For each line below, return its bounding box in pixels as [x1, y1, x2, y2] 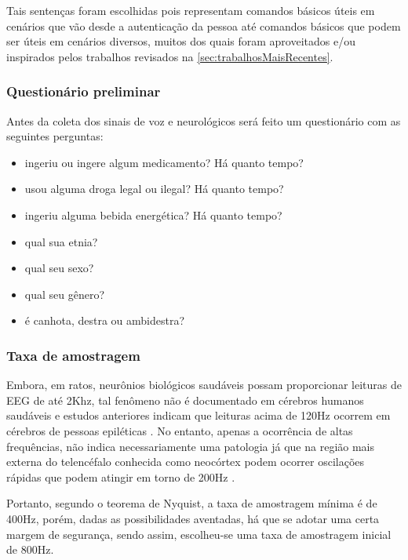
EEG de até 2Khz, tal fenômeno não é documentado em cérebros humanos [6, 391, 364, 408]
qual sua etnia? [24, 233, 98, 249]
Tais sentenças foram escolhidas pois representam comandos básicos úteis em [6, 2, 375, 18]
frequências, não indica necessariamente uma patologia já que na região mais [6, 438, 375, 454]
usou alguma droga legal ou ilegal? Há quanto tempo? [24, 180, 284, 197]
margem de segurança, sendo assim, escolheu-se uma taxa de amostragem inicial [6, 525, 392, 542]
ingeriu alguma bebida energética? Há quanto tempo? [24, 206, 282, 223]
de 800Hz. [6, 541, 54, 558]
